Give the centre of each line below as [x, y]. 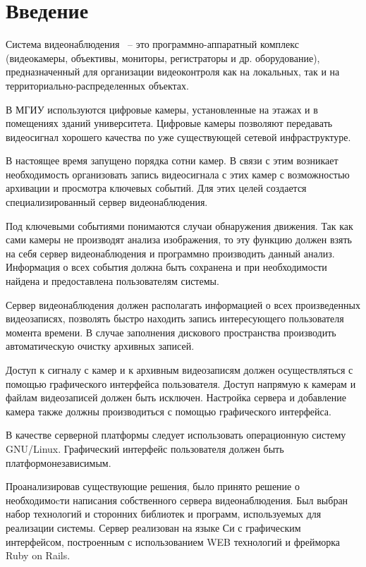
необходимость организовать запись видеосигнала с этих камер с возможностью [178, 174]
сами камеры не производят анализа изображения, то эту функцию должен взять [179, 239]
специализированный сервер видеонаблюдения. [107, 202]
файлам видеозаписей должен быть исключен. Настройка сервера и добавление [176, 397]
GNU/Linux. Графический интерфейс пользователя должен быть [145, 448]
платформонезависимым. [59, 462]
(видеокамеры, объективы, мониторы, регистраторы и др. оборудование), [163, 57]
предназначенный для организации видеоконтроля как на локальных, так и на [173, 72]
